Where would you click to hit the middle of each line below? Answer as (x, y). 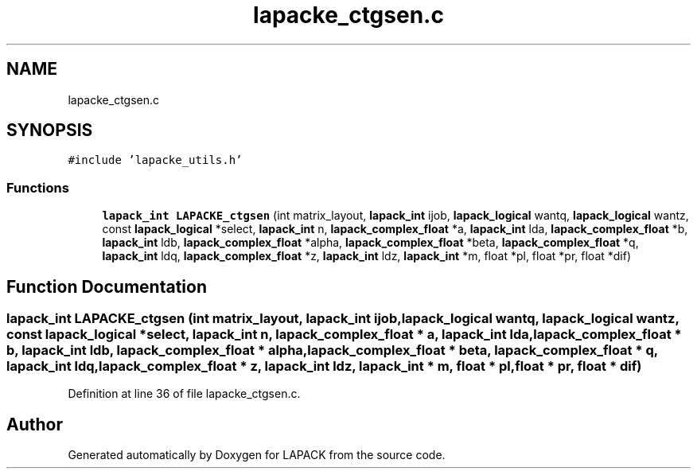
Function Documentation (107, 286)
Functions (38, 187)
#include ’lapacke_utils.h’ (155, 160)
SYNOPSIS (50, 130)
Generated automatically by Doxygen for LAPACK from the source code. (257, 455)
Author (35, 424)
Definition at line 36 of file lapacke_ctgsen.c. (184, 394)
